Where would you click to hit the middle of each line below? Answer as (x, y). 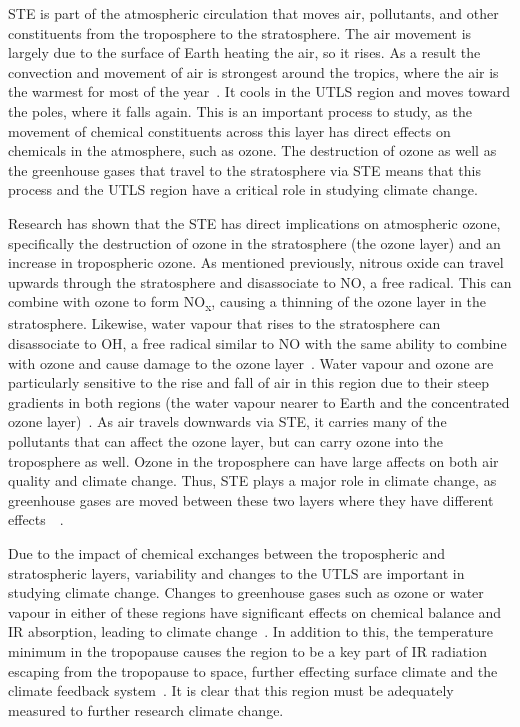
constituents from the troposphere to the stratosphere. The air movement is (240, 32)
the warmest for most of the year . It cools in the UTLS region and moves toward (259, 91)
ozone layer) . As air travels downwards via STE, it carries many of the (227, 421)
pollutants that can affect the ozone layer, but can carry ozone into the (225, 441)
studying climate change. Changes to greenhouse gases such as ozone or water (246, 592)
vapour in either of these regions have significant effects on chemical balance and (255, 611)
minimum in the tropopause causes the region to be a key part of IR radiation (247, 650)
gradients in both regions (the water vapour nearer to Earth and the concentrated (259, 401)
